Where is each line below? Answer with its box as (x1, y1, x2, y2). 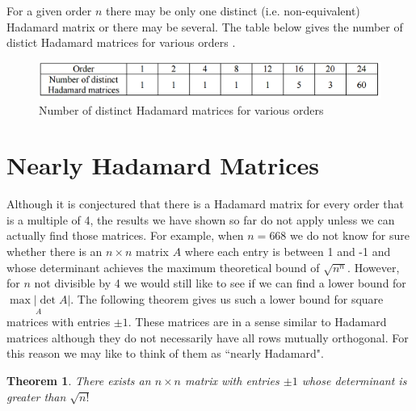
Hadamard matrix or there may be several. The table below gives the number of (6, 18, 403, 35)
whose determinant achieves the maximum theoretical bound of (6, 258, 320, 275)
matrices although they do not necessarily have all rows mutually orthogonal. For (6, 329, 409, 346)
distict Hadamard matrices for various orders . (6, 34, 236, 51)
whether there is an (6, 243, 103, 259)
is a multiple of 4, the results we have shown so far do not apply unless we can (6, 211, 395, 228)
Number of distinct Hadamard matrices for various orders (39, 101, 324, 118)
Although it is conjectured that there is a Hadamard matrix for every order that (6, 195, 405, 212)
